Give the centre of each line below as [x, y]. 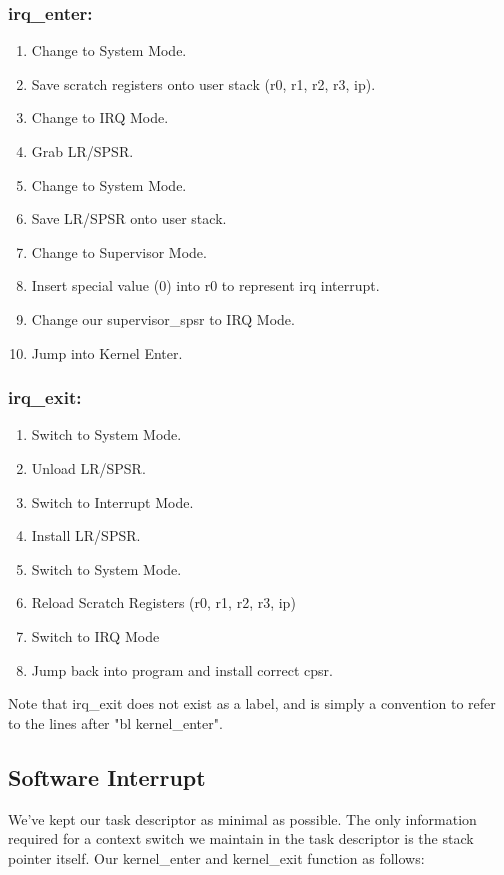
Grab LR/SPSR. [82, 151]
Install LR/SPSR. [86, 535]
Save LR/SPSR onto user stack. [129, 218]
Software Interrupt [107, 776]
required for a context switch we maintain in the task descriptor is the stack [241, 838]
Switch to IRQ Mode [95, 635]
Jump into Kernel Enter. [107, 352]
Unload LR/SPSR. [88, 467]
